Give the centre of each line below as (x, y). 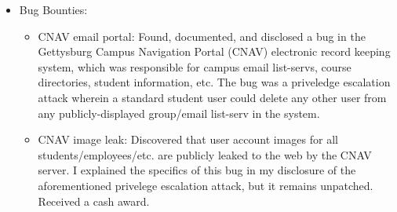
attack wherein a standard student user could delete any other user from (212, 97)
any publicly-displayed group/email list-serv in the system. (179, 113)
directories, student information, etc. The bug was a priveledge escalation (214, 82)
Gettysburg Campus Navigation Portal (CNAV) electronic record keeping (214, 51)
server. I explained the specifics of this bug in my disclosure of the (197, 170)
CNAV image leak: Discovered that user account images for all (188, 139)
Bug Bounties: (53, 9)
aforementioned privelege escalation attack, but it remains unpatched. (206, 185)
